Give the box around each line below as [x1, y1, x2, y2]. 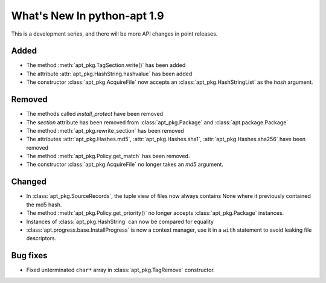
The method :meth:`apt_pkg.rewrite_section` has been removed [26, 127, 184, 134]
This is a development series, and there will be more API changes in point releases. [11, 30, 218, 37]
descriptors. [26, 235, 57, 242]
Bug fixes [11, 250, 48, 261]
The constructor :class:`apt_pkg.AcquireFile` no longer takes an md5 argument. [26, 161, 223, 168]
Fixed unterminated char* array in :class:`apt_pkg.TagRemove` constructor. [26, 266, 216, 274]
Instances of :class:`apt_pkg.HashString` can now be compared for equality [26, 218, 214, 225]
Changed [11, 177, 46, 187]
